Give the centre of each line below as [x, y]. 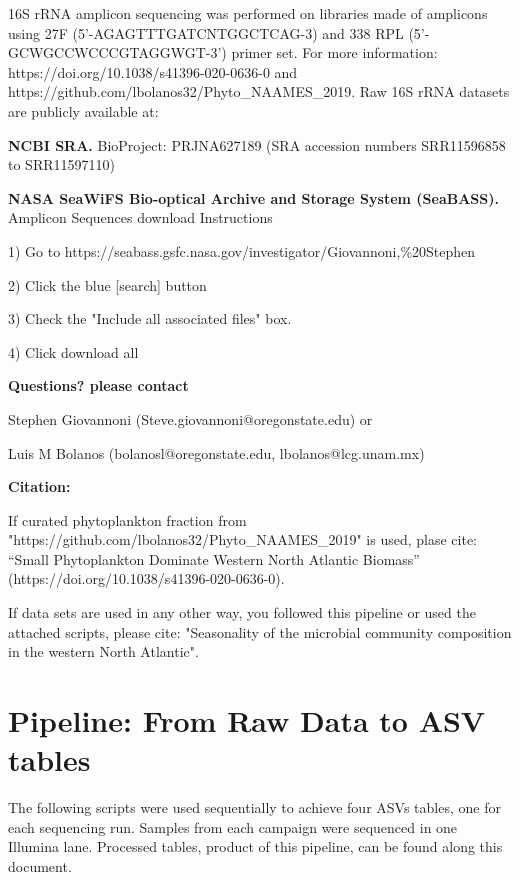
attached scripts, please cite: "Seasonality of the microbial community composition [260, 631]
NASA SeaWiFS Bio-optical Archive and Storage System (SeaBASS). [253, 197]
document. [40, 865]
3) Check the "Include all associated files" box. [150, 318]
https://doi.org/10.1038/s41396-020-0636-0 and [153, 71]
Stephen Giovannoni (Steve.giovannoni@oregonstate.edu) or [190, 418]
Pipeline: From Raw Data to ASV [247, 720]
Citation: [39, 486]
